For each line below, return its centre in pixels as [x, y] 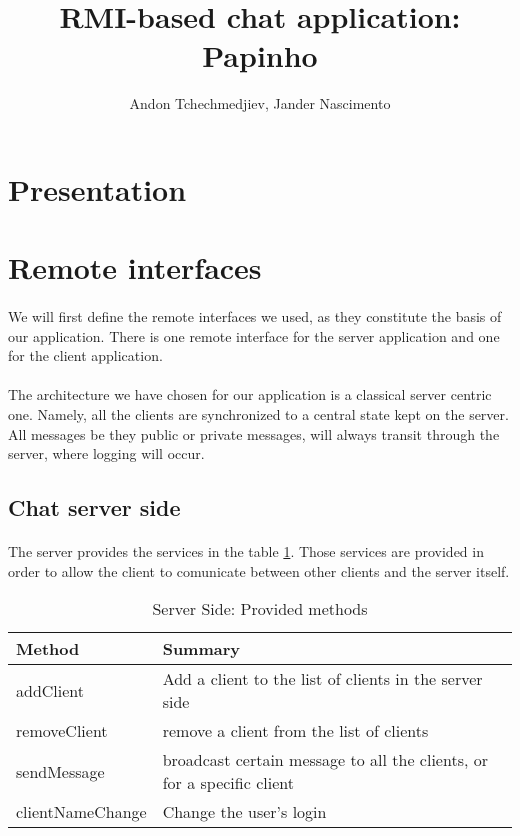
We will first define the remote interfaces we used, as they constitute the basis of [255, 316]
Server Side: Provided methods [260, 609]
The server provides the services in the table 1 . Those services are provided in [246, 551]
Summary [201, 649]
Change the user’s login [244, 812]
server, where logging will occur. [106, 453]
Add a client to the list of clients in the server [322, 679]
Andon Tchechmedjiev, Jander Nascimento [260, 103]
